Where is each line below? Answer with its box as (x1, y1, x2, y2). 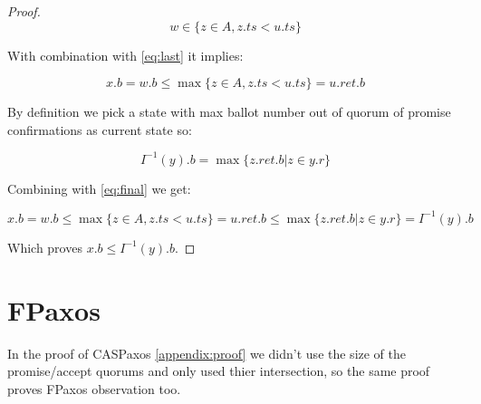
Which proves (7, 237, 82, 256)
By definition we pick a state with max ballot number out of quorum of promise (7, 102, 451, 121)
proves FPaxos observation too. (7, 379, 181, 398)
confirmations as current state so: (7, 120, 192, 139)
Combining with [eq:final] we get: (7, 178, 191, 197)
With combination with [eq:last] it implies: (7, 45, 244, 64)
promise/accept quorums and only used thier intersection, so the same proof (7, 361, 430, 380)
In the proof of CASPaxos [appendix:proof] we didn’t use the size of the (7, 343, 407, 362)
